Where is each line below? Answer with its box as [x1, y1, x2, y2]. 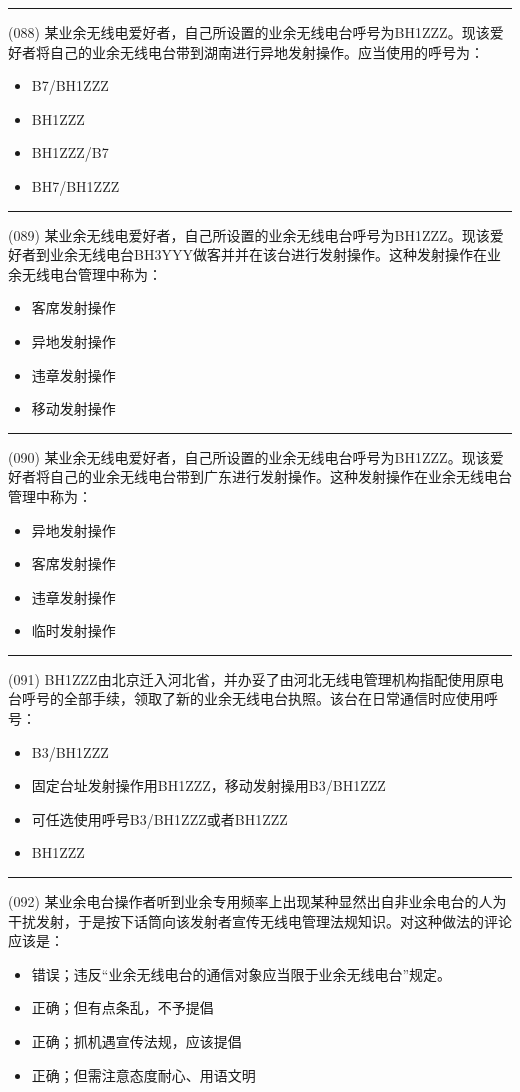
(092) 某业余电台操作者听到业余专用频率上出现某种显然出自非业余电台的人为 [8, 891, 507, 912]
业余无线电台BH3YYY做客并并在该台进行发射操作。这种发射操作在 [49, 244, 487, 265]
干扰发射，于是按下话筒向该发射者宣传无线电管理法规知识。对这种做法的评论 [8, 910, 512, 931]
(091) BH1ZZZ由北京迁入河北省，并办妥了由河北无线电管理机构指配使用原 [8, 668, 490, 689]
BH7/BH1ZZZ [31, 175, 120, 196]
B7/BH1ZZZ [31, 75, 109, 96]
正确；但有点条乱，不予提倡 [31, 997, 214, 1018]
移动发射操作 [31, 398, 116, 419]
